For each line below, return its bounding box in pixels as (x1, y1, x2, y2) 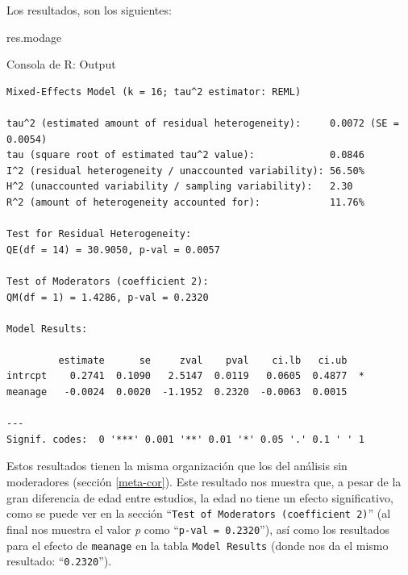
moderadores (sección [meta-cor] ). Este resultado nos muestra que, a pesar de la (6, 473, 402, 490)
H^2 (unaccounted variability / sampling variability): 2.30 (6, 181, 353, 193)
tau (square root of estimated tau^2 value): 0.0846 (6, 149, 364, 161)
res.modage (6, 28, 62, 45)
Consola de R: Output (6, 56, 116, 73)
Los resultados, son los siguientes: (6, 2, 172, 18)
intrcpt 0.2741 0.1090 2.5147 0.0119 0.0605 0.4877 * (6, 370, 364, 382)
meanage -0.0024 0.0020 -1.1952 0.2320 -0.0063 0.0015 (6, 386, 348, 398)
